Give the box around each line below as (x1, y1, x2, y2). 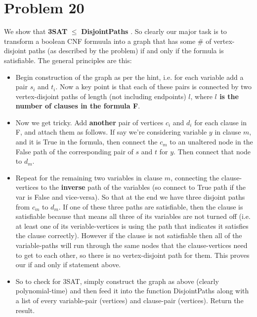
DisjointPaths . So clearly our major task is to (81, 26, 227, 36)
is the (219, 91, 239, 101)
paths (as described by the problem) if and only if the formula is (28, 45, 224, 56)
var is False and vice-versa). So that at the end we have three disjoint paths (15, 192, 245, 202)
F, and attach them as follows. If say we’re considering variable (15, 127, 207, 137)
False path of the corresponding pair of (15, 146, 133, 156)
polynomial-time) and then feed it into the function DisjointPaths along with (15, 285, 249, 296)
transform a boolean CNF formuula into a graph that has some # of (4, 35, 212, 46)
